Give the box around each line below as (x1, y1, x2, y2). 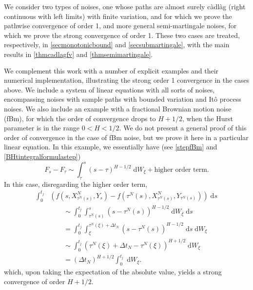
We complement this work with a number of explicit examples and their (4, 65, 219, 75)
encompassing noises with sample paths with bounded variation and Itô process (4, 94, 241, 104)
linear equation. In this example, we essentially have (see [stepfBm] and (4, 142, 217, 152)
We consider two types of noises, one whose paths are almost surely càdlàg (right (4, 1, 246, 11)
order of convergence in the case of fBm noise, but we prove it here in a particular (4, 132, 249, 142)
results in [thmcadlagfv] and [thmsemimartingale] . (4, 49, 153, 59)
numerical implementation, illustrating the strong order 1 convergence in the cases (4, 75, 250, 85)
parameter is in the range (4, 123, 79, 133)
